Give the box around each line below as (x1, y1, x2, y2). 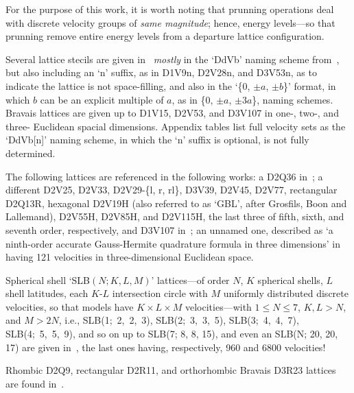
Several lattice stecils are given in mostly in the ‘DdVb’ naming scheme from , (5, 51, 340, 66)
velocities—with (185, 299, 252, 313)
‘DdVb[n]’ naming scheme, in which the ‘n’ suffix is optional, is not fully (5, 132, 309, 147)
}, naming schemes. (252, 92, 333, 106)
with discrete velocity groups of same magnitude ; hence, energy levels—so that (5, 15, 335, 29)
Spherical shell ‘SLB (5, 272, 91, 287)
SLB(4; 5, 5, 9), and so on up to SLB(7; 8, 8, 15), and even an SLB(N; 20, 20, (5, 326, 338, 341)
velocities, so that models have (5, 299, 134, 313)
